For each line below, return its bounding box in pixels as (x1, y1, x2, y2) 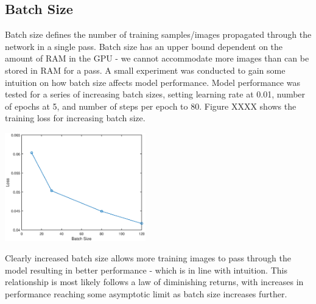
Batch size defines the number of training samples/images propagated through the (5, 28, 312, 41)
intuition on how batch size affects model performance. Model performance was (5, 76, 300, 88)
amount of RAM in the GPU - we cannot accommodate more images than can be (5, 52, 309, 65)
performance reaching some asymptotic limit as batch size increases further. (5, 287, 287, 300)
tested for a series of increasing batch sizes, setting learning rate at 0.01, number (5, 88, 306, 101)
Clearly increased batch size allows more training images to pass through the (5, 252, 292, 264)
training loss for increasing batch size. (5, 111, 146, 124)
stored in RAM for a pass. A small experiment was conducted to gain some (5, 63, 286, 76)
